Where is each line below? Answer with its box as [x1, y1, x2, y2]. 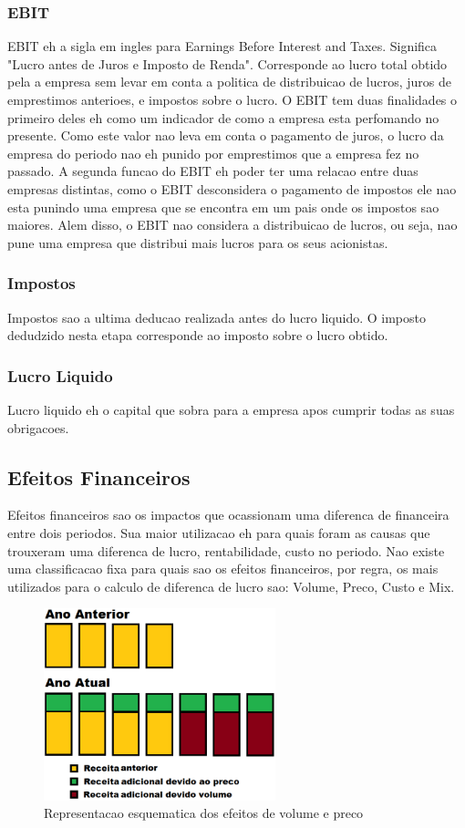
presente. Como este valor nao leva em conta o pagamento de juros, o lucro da [7, 126, 444, 145]
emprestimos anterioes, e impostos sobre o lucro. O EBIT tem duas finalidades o [7, 90, 458, 109]
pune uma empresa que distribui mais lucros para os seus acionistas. [7, 233, 388, 252]
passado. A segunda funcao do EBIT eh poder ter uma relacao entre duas [7, 161, 418, 181]
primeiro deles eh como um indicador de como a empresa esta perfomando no [7, 108, 439, 127]
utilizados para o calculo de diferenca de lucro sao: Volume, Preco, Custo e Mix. [7, 576, 455, 595]
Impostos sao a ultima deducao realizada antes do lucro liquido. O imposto [7, 307, 426, 326]
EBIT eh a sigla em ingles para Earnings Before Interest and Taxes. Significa [7, 36, 438, 56]
